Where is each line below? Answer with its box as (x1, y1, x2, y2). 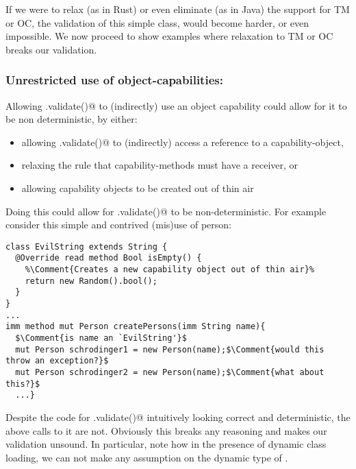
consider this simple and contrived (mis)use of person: (5, 217, 231, 232)
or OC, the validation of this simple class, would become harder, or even (5, 15, 309, 29)
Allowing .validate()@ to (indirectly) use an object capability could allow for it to (5, 98, 347, 112)
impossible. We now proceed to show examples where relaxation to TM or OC (5, 29, 333, 43)
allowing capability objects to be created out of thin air (21, 180, 254, 195)
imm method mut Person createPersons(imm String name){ (5, 322, 266, 332)
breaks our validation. (5, 42, 97, 56)
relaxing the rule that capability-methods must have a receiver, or (21, 158, 298, 172)
